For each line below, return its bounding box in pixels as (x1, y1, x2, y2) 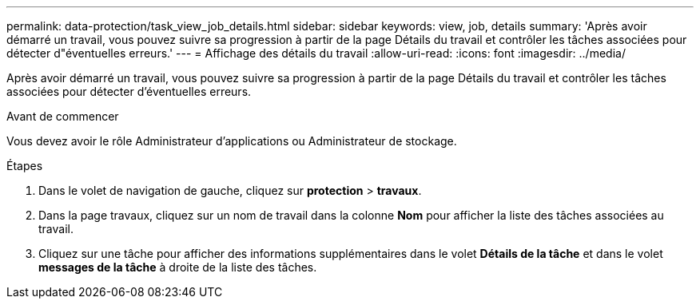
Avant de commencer (6, 109, 119, 123)
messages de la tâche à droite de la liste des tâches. (38, 260, 317, 274)
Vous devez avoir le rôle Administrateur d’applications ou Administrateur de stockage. (6, 134, 457, 148)
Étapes (6, 159, 43, 172)
